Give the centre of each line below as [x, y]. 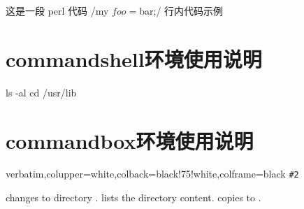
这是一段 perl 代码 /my [57, 10]
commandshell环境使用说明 [134, 58]
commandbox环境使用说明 [130, 140]
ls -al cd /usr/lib [41, 92]
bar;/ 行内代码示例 [181, 10]
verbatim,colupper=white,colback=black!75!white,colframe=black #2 [152, 174]
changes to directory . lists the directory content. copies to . [133, 197]
